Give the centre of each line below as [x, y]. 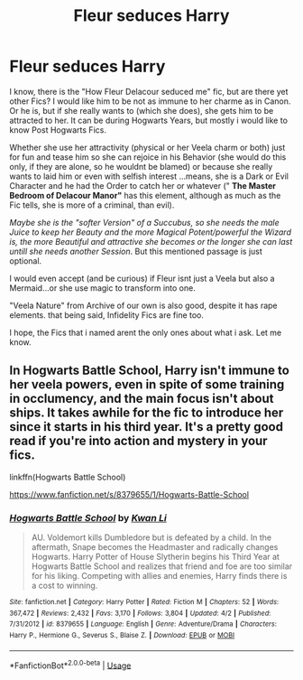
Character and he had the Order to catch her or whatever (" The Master [143, 185]
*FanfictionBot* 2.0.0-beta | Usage [70, 665]
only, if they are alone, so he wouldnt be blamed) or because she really [141, 166]
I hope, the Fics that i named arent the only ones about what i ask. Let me [146, 332]
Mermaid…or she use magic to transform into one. [102, 288]
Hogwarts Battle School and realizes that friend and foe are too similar [162, 566]
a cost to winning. [64, 586]
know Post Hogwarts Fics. [58, 130]
